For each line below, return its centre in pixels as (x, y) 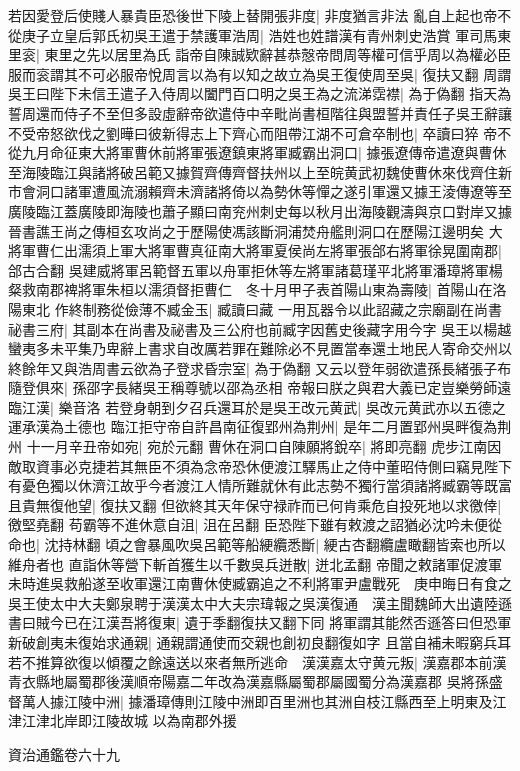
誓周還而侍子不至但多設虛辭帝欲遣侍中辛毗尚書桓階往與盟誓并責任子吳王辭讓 (260, 112)
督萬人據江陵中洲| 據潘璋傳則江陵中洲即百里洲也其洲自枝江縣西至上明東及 (250, 700)
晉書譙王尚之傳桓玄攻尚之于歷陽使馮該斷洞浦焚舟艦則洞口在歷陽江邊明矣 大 (255, 230)
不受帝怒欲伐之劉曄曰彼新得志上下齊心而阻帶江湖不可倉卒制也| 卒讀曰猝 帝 (253, 132)
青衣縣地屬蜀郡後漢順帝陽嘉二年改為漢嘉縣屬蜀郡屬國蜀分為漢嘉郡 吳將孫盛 (255, 681)
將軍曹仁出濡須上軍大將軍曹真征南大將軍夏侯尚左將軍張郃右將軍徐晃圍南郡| (255, 250)
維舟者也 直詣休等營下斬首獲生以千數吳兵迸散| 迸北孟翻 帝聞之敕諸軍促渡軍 (255, 563)
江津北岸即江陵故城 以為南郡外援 (129, 720)
